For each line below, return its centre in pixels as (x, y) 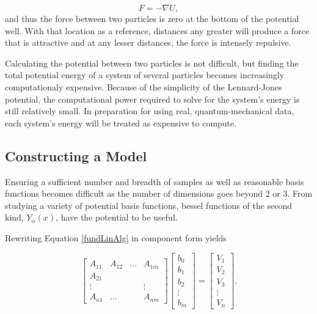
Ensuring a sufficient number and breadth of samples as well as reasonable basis (155, 181)
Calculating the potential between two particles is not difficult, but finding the (152, 63)
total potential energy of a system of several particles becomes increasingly (145, 75)
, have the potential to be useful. (117, 217)
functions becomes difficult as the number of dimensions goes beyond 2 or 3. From (159, 193)
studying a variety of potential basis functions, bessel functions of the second (149, 205)
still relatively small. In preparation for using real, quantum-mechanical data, (150, 111)
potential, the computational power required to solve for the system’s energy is (152, 99)
